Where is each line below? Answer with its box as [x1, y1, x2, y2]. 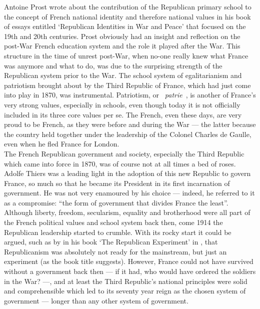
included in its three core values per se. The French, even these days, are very [4, 109, 242, 119]
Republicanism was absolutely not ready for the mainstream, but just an [4, 246, 227, 256]
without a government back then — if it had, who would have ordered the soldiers [4, 266, 256, 276]
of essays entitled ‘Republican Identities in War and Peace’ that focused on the [4, 21, 246, 31]
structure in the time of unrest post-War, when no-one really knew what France [4, 50, 248, 60]
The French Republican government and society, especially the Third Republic [4, 148, 244, 158]
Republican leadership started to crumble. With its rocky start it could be [4, 226, 231, 237]
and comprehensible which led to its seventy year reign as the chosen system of [4, 285, 246, 296]
